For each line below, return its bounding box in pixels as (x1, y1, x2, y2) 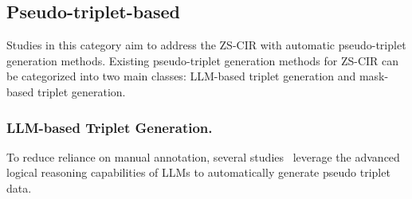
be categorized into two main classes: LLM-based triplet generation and (6, 68, 356, 84)
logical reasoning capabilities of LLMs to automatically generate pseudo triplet (6, 164, 390, 181)
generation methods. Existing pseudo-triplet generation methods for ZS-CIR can (6, 52, 399, 68)
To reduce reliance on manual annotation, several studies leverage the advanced (6, 148, 400, 165)
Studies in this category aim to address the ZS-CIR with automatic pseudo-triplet (6, 37, 406, 53)
